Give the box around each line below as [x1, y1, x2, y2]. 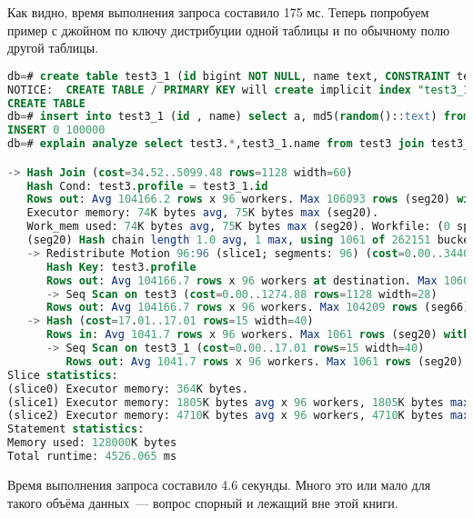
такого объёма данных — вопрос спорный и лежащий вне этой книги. [7, 493, 398, 512]
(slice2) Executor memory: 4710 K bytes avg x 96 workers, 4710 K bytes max [7, 409, 470, 423]
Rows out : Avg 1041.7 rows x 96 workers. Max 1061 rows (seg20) [65, 354, 464, 368]
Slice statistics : [7, 368, 118, 382]
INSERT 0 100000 [7, 124, 106, 137]
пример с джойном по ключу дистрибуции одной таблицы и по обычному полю [7, 20, 450, 39]
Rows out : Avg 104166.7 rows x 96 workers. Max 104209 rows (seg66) [45, 301, 470, 314]
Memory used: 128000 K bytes [7, 436, 177, 450]
